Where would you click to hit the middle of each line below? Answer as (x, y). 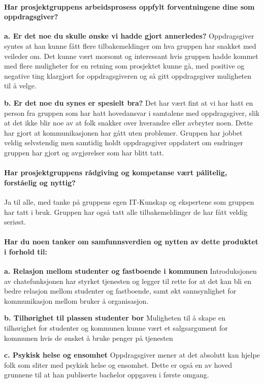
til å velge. (20, 86)
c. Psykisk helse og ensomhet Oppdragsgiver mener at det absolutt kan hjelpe (132, 355)
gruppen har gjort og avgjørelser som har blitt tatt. (84, 152)
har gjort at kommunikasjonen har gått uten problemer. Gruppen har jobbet (123, 132)
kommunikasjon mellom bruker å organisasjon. (76, 300)
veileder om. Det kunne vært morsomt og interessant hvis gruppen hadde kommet (131, 56)
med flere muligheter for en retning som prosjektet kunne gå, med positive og (124, 66)
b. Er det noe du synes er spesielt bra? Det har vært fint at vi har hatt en (129, 102)
